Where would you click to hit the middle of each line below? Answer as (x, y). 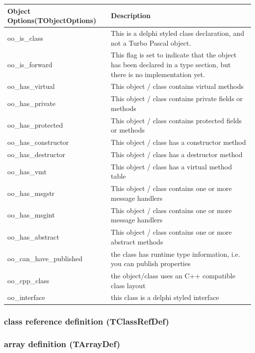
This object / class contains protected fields (176, 120)
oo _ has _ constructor (38, 142)
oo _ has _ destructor (37, 154)
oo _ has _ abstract (33, 236)
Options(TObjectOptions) (52, 20)
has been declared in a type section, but (171, 64)
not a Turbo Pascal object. (151, 42)
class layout (128, 285)
